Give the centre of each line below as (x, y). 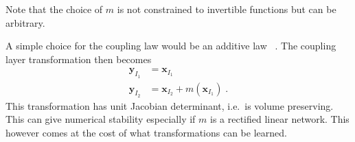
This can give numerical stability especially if (101, 119)
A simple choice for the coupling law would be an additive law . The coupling (171, 46)
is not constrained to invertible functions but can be (227, 9)
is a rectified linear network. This (280, 119)
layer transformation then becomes (79, 59)
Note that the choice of (54, 9)
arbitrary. (25, 22)
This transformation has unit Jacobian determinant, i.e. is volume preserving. (170, 105)
